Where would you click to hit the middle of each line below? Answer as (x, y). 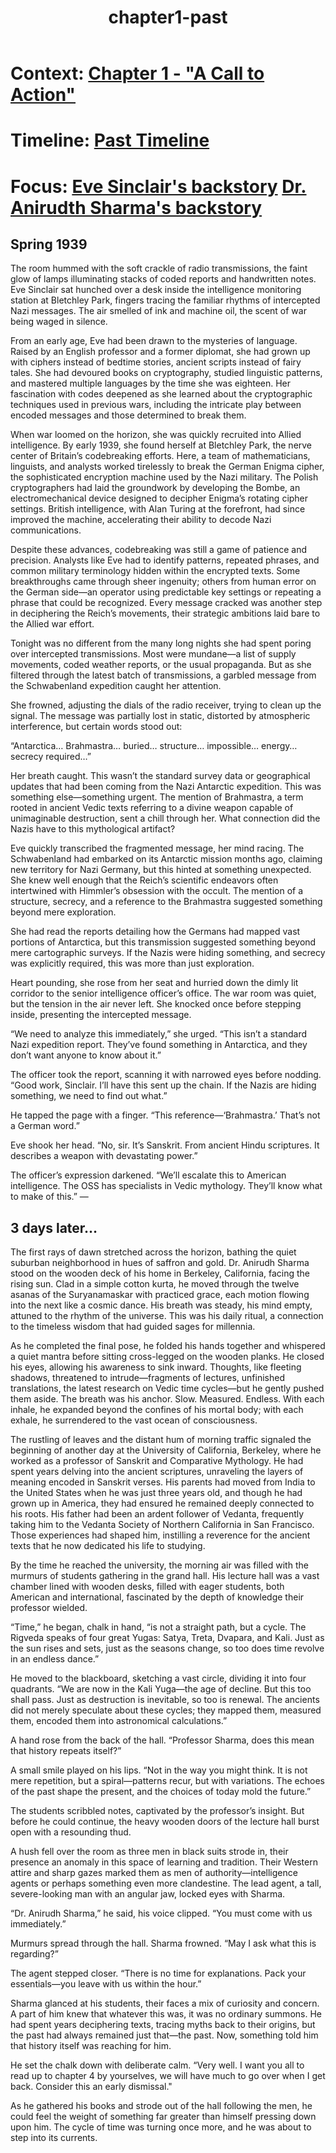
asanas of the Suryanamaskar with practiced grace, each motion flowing (160, 1295)
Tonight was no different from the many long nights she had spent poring (161, 643)
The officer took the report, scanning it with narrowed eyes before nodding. (166, 1075)
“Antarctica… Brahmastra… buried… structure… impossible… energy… (154, 746)
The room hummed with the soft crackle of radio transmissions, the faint (159, 268)
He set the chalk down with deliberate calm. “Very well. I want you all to (157, 2065)
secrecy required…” (51, 757)
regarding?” (34, 1954)
